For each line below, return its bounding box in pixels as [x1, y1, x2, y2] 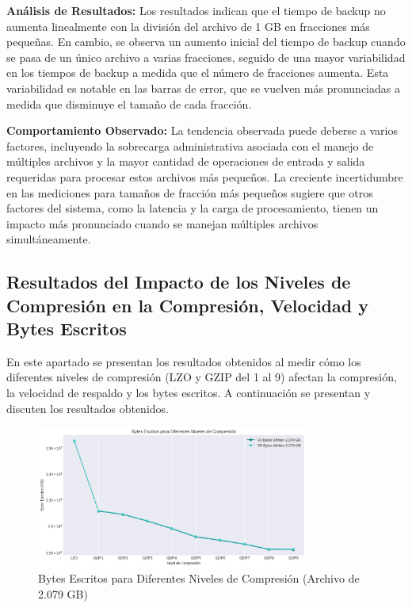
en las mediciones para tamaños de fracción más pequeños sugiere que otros [6, 184, 373, 201]
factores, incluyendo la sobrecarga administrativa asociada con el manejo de [6, 137, 374, 154]
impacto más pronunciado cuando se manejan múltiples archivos [6, 215, 319, 231]
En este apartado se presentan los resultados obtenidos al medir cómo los [6, 353, 361, 369]
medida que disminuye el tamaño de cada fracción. [6, 95, 252, 112]
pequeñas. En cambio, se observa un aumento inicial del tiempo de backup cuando [6, 33, 406, 50]
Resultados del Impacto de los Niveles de [6, 270, 351, 294]
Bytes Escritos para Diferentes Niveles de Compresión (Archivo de [38, 570, 360, 587]
